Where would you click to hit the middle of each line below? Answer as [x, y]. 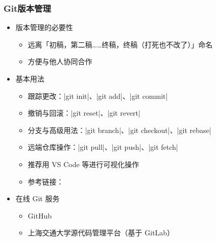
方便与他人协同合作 [60, 61]
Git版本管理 [27, 8]
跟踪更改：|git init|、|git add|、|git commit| [98, 96]
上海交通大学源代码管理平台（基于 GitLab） [101, 233]
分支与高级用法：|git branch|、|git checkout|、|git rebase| [119, 130]
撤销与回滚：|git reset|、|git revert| [84, 113]
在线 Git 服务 [38, 198]
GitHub [40, 215]
